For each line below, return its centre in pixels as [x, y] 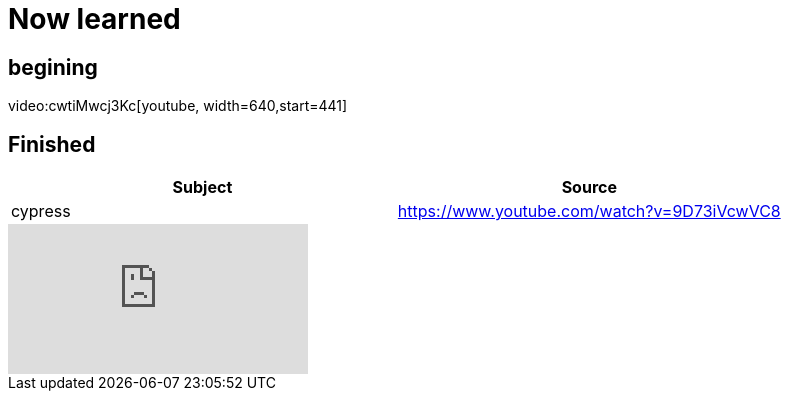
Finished [52, 144]
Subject [202, 187]
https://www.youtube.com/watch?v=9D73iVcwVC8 [589, 211]
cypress [41, 211]
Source [589, 187]
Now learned [94, 19]
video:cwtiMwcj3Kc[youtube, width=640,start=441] [178, 106]
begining [53, 67]
